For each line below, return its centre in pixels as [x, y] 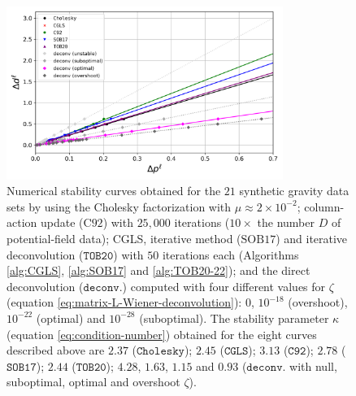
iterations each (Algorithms [230, 254]
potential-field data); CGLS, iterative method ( [124, 238]
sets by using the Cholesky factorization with [119, 206]
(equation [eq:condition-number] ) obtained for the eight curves [162, 334]
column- [324, 206]
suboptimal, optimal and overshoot [93, 382]
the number [286, 222]
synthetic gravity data [294, 191]
